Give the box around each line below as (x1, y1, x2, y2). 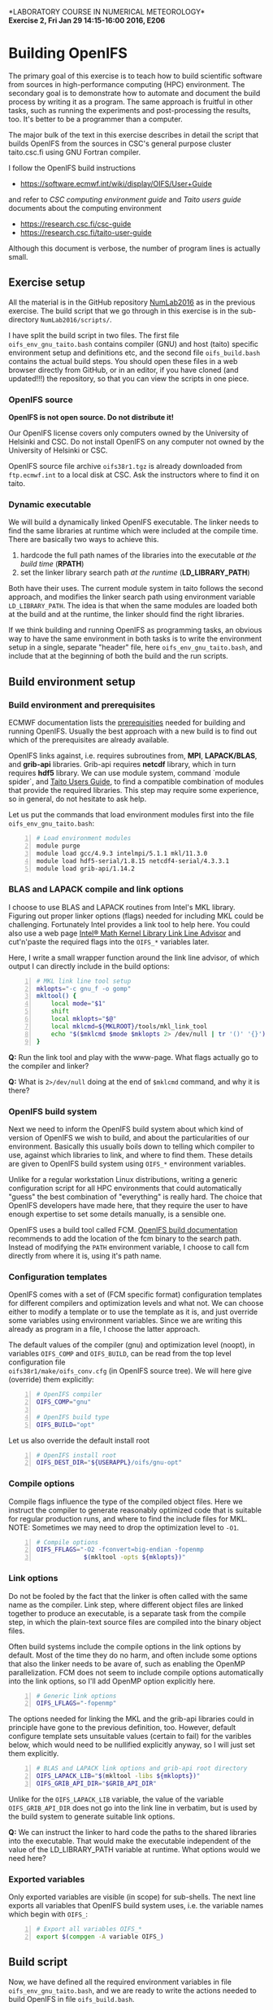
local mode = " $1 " (50, 1000, 106, 1008)
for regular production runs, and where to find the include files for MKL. (8, 1513, 248, 1523)
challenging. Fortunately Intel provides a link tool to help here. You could (8, 919, 250, 929)
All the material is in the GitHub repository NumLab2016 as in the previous (8, 297, 256, 307)
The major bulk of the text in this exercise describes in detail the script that (8, 129, 259, 139)
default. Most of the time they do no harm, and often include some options (8, 1650, 258, 1660)
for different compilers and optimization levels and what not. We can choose (8, 1298, 264, 1308)
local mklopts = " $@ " (50, 1015, 117, 1023)
